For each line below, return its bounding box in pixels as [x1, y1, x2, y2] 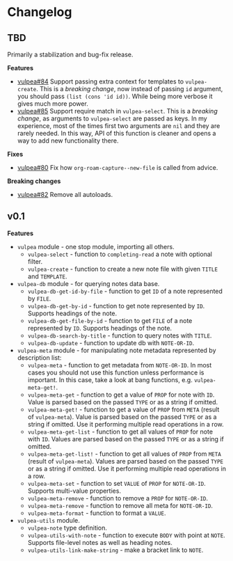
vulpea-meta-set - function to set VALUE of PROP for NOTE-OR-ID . [27, 479, 207, 487]
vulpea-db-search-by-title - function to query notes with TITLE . [27, 331, 212, 340]
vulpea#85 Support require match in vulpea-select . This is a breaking [17, 107, 218, 115]
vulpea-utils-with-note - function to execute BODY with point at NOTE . [27, 530, 226, 539]
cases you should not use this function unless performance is [27, 368, 204, 377]
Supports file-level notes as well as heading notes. [27, 538, 172, 546]
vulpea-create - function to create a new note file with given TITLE [27, 264, 218, 273]
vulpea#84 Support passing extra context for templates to [17, 77, 184, 86]
